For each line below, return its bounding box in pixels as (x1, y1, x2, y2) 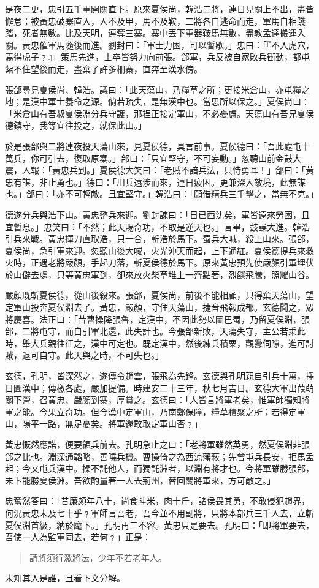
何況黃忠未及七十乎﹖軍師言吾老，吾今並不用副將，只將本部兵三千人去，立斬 (5, 506, 314, 519)
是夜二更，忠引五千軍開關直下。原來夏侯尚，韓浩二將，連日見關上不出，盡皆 (5, 2, 314, 15)
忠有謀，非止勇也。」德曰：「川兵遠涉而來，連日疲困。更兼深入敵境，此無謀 (5, 175, 306, 188)
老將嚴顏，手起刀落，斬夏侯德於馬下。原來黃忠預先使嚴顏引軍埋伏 (47, 256, 314, 269)
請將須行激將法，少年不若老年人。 (29, 551, 167, 563)
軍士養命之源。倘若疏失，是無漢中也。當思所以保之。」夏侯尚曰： (47, 95, 310, 108)
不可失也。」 (116, 349, 164, 361)
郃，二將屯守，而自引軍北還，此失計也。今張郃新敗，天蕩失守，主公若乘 (5, 325, 297, 337)
